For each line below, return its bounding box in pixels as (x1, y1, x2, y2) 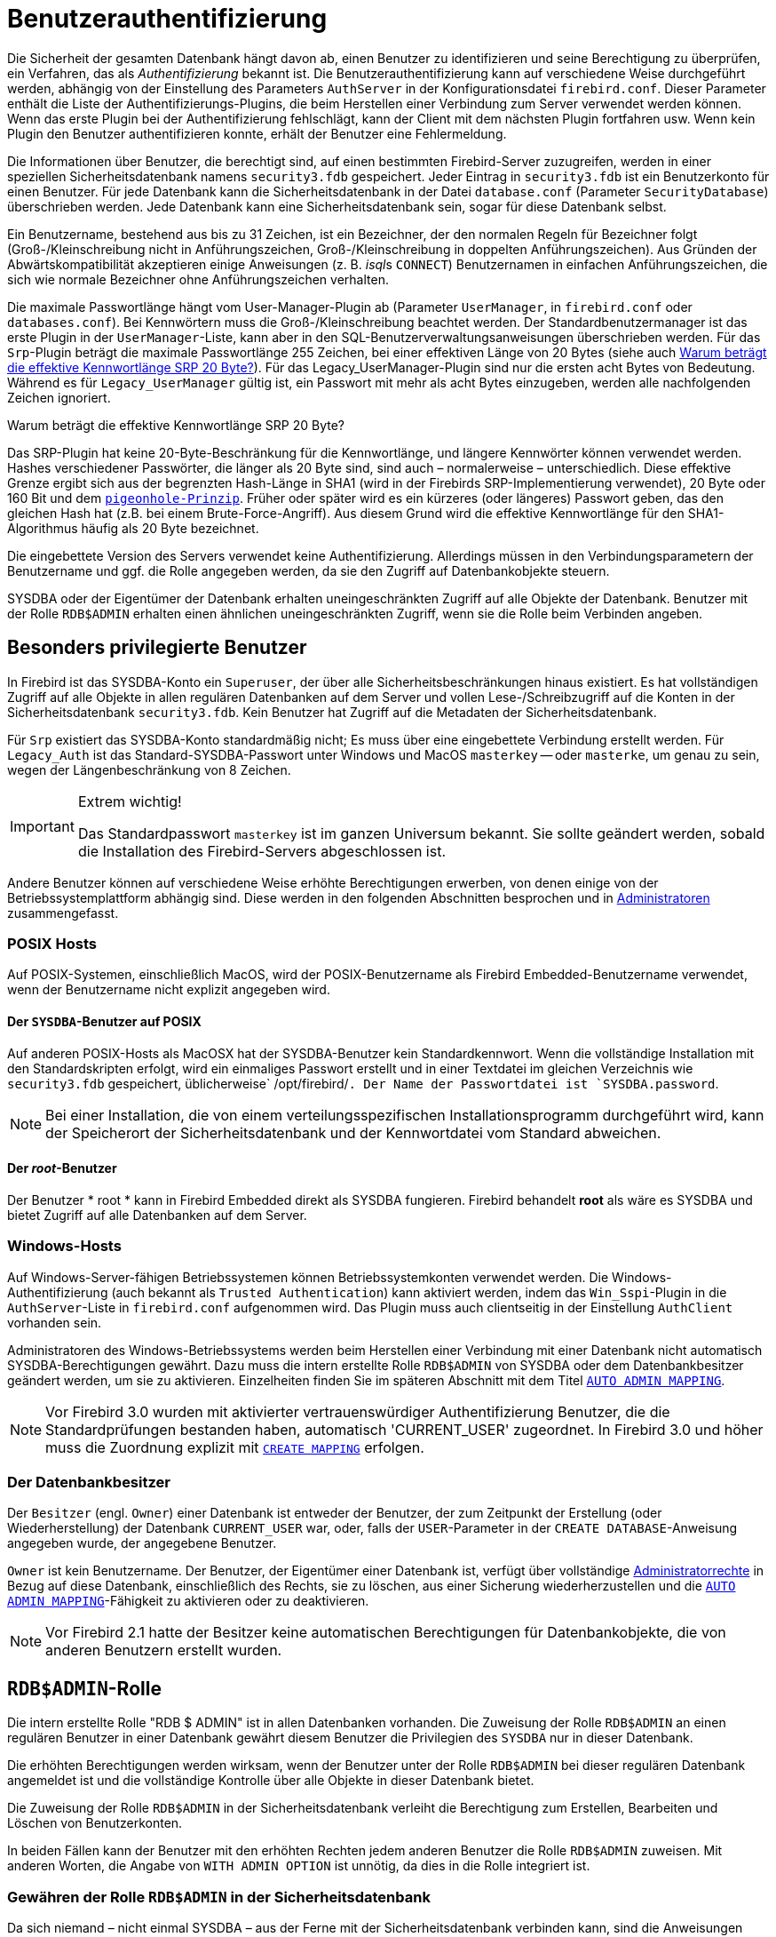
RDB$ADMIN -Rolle (7, 1677, 162, 1700)
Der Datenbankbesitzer (7, 1472, 170, 1491)
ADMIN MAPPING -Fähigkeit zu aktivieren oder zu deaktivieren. (7, 1593, 369, 1609)
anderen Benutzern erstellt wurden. (45, 1641, 282, 1660)
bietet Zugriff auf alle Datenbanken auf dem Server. (7, 1207, 307, 1223)
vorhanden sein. (7, 1314, 102, 1330)
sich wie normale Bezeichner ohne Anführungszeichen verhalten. (7, 271, 389, 287)
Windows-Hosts (7, 1237, 122, 1255)
